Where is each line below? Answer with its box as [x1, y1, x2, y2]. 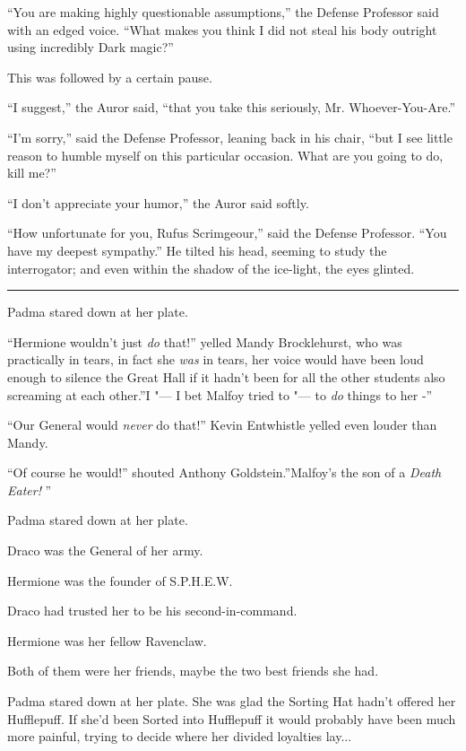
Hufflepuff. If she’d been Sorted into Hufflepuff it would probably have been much [7, 709, 456, 728]
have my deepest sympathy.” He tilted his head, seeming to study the [7, 240, 387, 259]
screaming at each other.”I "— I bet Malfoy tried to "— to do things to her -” [7, 385, 433, 404]
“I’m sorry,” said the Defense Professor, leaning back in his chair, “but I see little [7, 127, 453, 146]
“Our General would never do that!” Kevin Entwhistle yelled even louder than [7, 415, 437, 434]
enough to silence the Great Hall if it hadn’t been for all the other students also [7, 367, 445, 386]
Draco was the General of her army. [7, 541, 203, 560]
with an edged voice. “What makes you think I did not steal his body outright [7, 20, 437, 39]
